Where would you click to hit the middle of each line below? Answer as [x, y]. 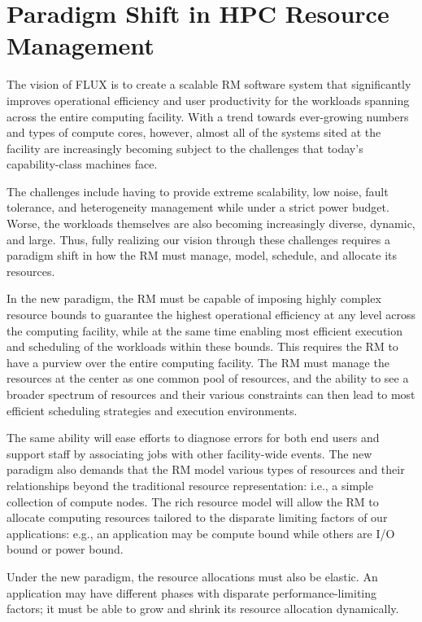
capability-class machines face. [82, 164]
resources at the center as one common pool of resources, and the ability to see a [208, 378]
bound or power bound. [65, 549]
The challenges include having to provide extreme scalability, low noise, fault [198, 191]
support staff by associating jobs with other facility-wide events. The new [189, 453]
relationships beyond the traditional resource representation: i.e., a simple [190, 485]
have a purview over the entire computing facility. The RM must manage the [198, 362]
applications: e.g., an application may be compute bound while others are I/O [201, 533]
